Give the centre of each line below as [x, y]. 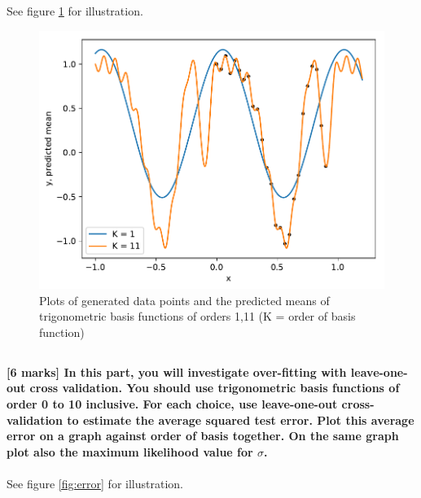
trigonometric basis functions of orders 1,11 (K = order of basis [197, 316]
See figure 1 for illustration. [75, 11]
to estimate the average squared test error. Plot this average [241, 419]
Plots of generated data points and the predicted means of [184, 300]
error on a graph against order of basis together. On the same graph [203, 436]
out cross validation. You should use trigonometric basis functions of [203, 388]
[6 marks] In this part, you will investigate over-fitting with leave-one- [207, 371]
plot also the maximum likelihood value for [130, 451]
